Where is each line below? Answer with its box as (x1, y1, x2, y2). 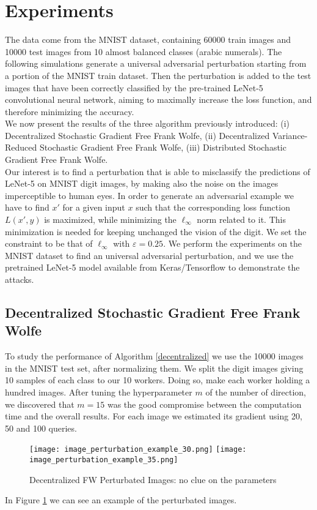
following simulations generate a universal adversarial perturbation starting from (5, 57, 307, 70)
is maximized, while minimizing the (44, 213, 177, 226)
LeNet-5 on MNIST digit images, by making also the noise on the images (5, 177, 279, 190)
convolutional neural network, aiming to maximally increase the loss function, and (5, 93, 312, 106)
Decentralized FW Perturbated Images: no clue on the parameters (29, 473, 277, 486)
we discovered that (5, 397, 75, 410)
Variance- (272, 129, 308, 141)
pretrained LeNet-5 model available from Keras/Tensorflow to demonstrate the (5, 261, 300, 274)
